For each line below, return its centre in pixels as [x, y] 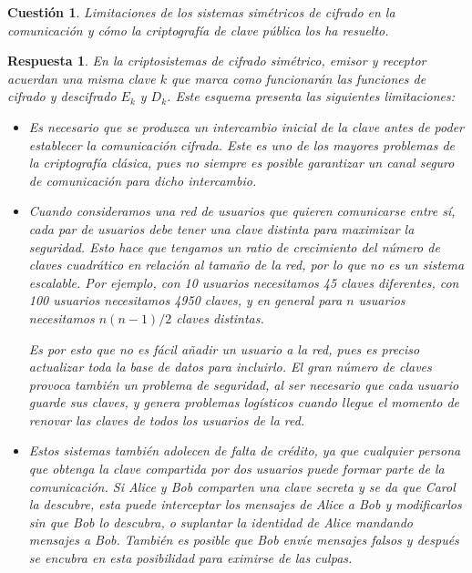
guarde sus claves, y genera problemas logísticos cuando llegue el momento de [244, 402]
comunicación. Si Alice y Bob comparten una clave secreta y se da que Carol [242, 486]
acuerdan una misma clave [82, 78]
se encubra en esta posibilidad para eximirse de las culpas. [190, 558]
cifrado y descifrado [62, 96]
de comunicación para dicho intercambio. [143, 180]
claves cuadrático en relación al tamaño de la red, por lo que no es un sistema [246, 265]
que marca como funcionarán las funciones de [298, 78]
